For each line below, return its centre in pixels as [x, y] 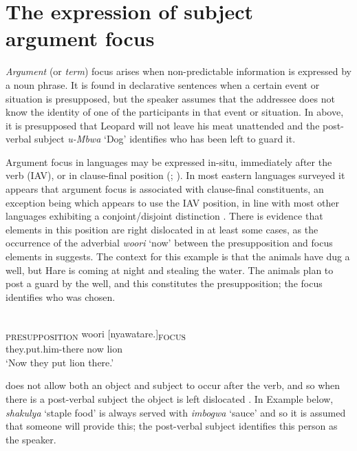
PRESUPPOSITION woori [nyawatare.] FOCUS [96, 334]
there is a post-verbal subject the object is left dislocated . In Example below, [170, 398]
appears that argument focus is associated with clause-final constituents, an [165, 189]
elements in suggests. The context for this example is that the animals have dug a [178, 256]
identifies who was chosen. [61, 296]
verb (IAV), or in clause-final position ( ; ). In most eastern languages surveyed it [175, 175]
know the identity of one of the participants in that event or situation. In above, [175, 112]
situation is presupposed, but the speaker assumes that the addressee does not [170, 98]
